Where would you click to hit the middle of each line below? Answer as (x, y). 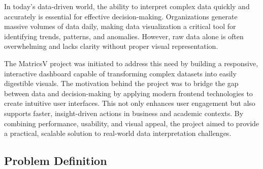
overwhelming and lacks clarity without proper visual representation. (111, 46)
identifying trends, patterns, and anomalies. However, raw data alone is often (124, 36)
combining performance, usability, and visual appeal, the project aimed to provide (132, 123)
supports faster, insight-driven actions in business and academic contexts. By (124, 113)
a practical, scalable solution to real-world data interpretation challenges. (118, 133)
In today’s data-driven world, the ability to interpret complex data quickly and (127, 6)
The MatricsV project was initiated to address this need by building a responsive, (131, 63)
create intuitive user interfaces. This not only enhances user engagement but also (130, 103)
